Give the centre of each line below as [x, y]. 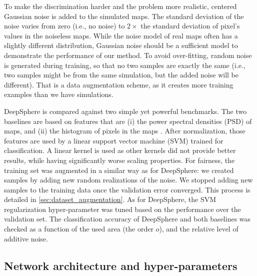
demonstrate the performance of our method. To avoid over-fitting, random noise [128, 55]
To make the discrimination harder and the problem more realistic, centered [120, 6]
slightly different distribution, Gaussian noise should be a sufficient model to [121, 45]
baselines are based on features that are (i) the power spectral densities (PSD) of [128, 121]
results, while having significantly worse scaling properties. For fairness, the [119, 160]
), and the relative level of [199, 229]
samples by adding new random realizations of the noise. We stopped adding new [128, 180]
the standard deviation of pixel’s [190, 26]
